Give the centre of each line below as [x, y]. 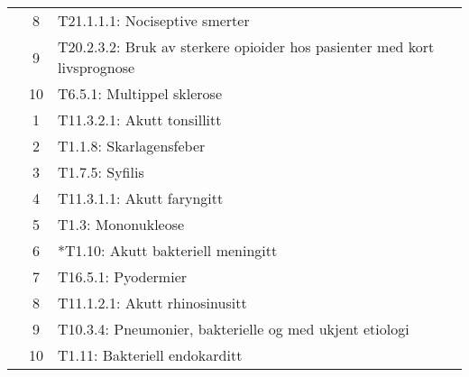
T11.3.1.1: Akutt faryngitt [141, 198]
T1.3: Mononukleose [121, 224]
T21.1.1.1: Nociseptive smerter [154, 20]
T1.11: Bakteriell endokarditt [150, 355]
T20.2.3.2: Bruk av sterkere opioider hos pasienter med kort [246, 46]
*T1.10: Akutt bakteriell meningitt [168, 250]
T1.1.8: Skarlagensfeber [132, 146]
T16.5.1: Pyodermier [123, 276]
